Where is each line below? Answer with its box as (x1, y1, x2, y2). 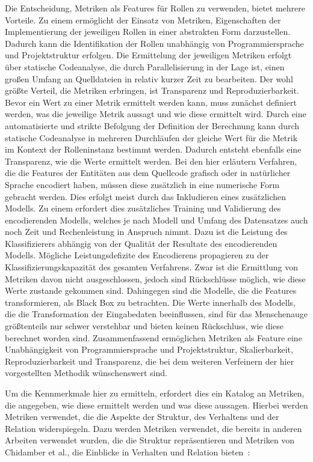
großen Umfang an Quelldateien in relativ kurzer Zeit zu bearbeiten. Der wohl (5, 72, 293, 85)
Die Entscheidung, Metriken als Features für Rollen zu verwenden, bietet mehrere (5, 2, 306, 14)
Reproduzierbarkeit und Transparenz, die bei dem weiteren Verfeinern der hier (5, 354, 294, 367)
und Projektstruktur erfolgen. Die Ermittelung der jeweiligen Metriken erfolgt (5, 49, 292, 61)
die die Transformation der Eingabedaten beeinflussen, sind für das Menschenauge (5, 308, 308, 320)
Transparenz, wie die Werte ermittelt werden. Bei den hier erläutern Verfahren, (5, 154, 297, 167)
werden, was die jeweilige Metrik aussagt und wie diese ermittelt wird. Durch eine (5, 108, 306, 120)
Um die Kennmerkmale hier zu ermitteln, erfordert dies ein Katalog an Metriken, (5, 387, 305, 399)
